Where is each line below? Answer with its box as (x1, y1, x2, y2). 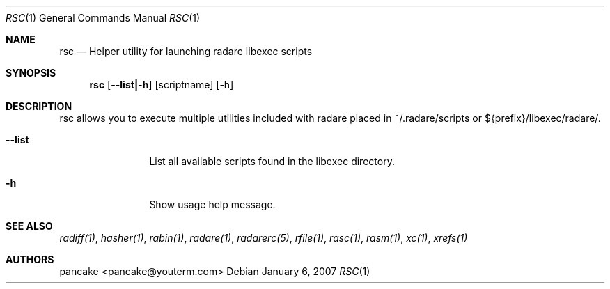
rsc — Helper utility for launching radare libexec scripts (59, 45, 313, 57)
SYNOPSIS (6, 67, 56, 79)
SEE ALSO (6, 220, 53, 232)
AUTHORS (6, 253, 54, 265)
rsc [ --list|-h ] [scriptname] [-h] (89, 79, 234, 91)
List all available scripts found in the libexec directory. (149, 155, 395, 167)
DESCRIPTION (6, 100, 72, 112)
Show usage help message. (149, 198, 276, 210)
